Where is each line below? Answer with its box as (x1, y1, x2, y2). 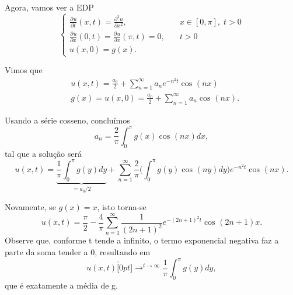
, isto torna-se (97, 200, 146, 212)
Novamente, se (5, 200, 56, 212)
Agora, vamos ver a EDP (5, 1, 94, 13)
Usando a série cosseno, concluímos (5, 114, 130, 126)
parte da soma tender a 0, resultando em (5, 245, 151, 258)
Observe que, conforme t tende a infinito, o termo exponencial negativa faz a (5, 234, 279, 246)
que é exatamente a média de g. (5, 279, 118, 291)
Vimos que (5, 64, 43, 76)
